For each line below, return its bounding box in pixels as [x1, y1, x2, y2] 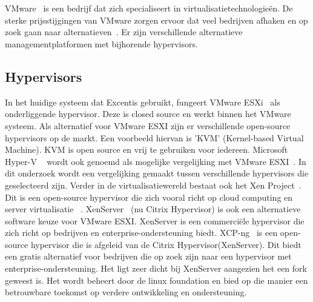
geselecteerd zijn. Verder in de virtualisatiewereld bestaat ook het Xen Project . [5, 178, 301, 191]
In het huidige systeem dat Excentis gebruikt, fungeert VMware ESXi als [5, 95, 280, 108]
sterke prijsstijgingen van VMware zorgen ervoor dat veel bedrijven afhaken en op [5, 13, 308, 26]
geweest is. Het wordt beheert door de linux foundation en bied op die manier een [5, 273, 308, 286]
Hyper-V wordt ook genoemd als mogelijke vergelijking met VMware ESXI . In [5, 155, 306, 167]
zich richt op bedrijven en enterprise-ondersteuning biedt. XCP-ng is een [5, 226, 278, 239]
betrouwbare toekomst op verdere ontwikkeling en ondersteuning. [5, 286, 247, 298]
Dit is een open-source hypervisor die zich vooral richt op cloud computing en [5, 190, 293, 203]
